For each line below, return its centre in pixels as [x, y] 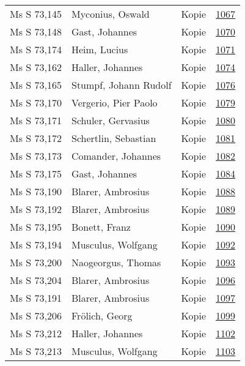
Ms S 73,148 [36, 32]
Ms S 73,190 [36, 191]
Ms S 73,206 [36, 316]
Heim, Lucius [100, 49]
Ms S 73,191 [36, 298]
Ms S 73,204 [36, 280]
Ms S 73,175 [36, 174]
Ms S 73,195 [36, 227]
